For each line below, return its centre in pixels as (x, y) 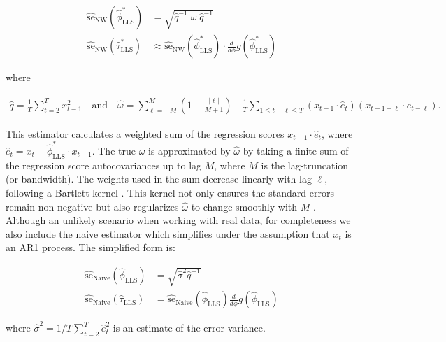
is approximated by (189, 150)
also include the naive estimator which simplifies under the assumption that (168, 233)
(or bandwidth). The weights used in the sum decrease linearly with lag (159, 179)
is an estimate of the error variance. (189, 328)
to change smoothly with (244, 206)
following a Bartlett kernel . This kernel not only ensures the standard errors (170, 192)
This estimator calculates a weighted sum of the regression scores (145, 133)
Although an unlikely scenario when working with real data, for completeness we (178, 220)
